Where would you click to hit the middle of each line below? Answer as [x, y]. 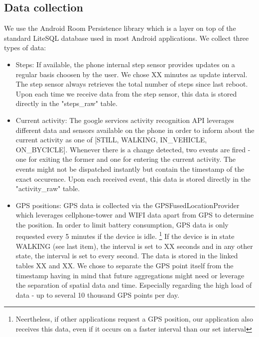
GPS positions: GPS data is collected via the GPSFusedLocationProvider [128, 205]
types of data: [25, 48]
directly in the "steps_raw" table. [66, 103]
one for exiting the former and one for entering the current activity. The [126, 159]
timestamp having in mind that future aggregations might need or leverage [130, 275]
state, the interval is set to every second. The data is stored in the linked [127, 256]
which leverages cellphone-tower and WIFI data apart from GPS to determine [135, 215]
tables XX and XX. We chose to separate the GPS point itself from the [125, 265]
